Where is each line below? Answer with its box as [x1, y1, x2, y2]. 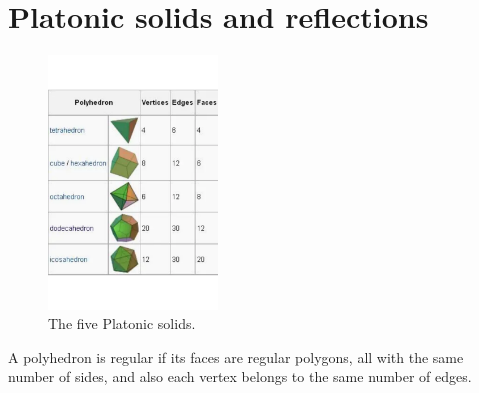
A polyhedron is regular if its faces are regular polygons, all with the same [8, 346, 464, 367]
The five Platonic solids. [48, 313, 196, 334]
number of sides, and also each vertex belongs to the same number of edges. [8, 366, 472, 387]
